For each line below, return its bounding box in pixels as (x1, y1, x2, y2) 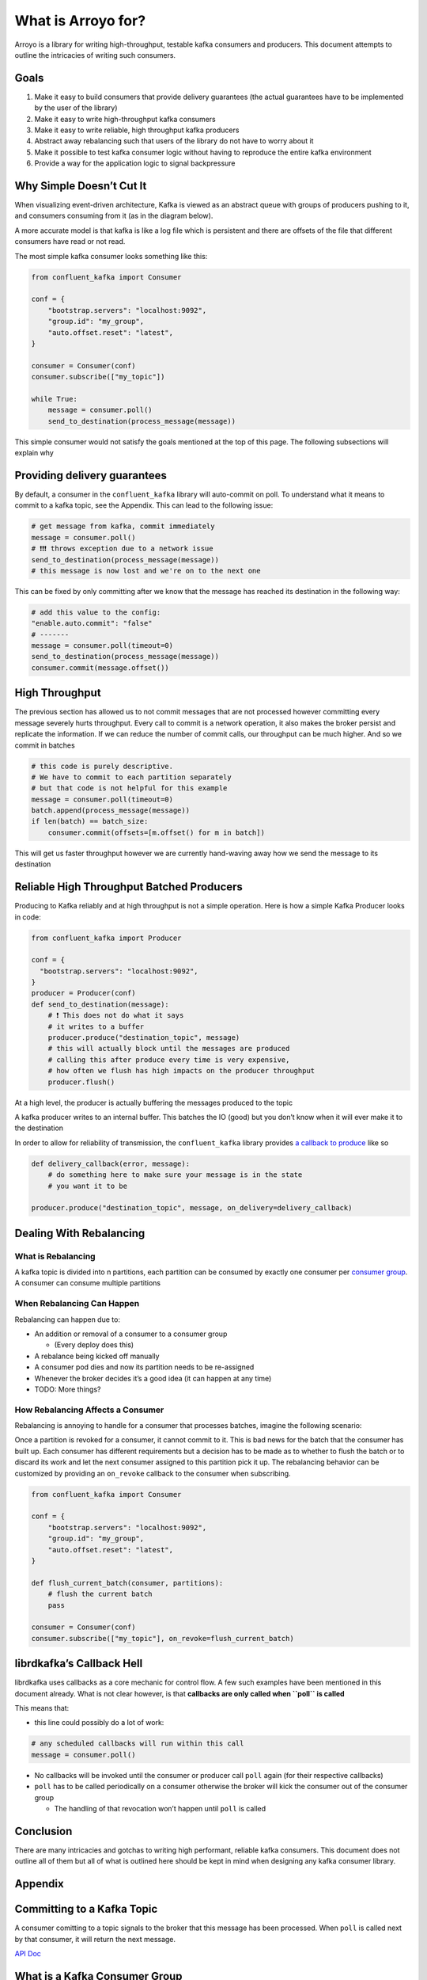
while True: (31, 394, 78, 403)
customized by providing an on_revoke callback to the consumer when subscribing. (14, 1468, 292, 1478)
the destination (14, 1123, 63, 1133)
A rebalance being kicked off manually (34, 1351, 160, 1361)
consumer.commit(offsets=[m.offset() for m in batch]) (47, 828, 265, 837)
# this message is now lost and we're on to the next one (31, 566, 261, 575)
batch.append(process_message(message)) (31, 806, 190, 815)
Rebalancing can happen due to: (14, 1315, 120, 1324)
